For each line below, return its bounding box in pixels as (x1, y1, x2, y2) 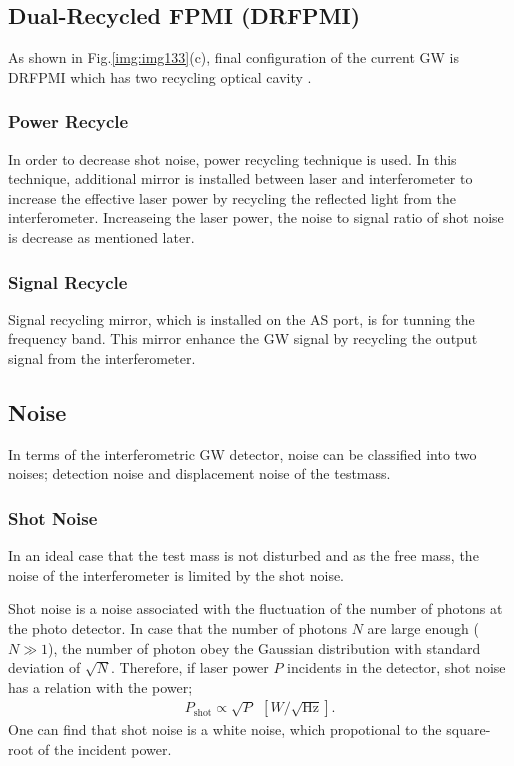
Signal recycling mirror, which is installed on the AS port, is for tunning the (8, 308, 475, 329)
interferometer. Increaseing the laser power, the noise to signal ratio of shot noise (8, 207, 504, 228)
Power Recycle (8, 109, 129, 134)
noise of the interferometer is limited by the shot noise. (8, 564, 345, 585)
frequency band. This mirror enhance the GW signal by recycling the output (8, 328, 478, 349)
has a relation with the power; (8, 676, 193, 697)
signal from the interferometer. (8, 347, 196, 368)
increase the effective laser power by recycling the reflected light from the (8, 187, 456, 208)
